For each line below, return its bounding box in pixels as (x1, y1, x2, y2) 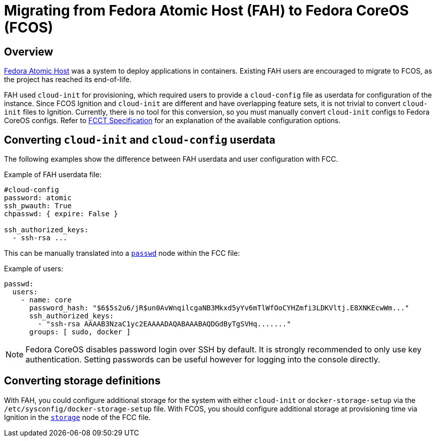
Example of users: (4, 264, 64, 273)
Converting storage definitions (4, 374, 161, 387)
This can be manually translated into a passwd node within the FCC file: (4, 249, 240, 258)
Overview (4, 45, 54, 58)
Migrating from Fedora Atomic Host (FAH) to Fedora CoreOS (4, 2, 409, 19)
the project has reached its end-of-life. (4, 75, 132, 84)
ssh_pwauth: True (4, 202, 72, 210)
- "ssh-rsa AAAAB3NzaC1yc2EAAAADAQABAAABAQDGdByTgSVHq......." (38, 320, 291, 328)
